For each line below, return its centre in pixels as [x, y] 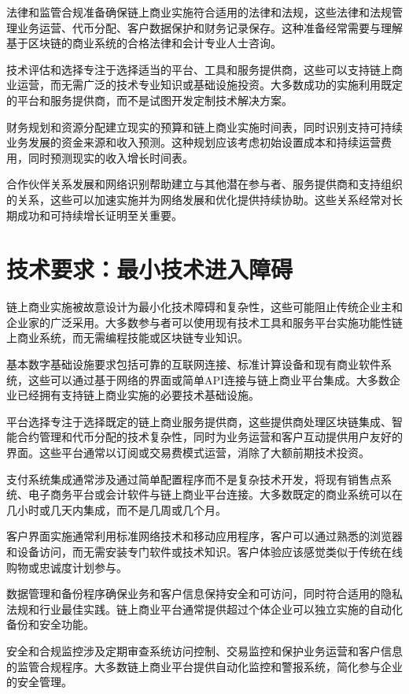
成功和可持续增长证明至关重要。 [99, 215]
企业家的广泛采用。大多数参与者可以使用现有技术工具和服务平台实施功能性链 [204, 322]
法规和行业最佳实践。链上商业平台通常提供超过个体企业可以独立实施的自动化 [204, 609]
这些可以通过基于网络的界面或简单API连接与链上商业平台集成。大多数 [209, 379]
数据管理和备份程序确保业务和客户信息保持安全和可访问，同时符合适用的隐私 [204, 594]
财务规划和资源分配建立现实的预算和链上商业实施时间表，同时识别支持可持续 [204, 126]
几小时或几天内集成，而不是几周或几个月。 [116, 509]
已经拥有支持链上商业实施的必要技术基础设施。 [138, 395]
